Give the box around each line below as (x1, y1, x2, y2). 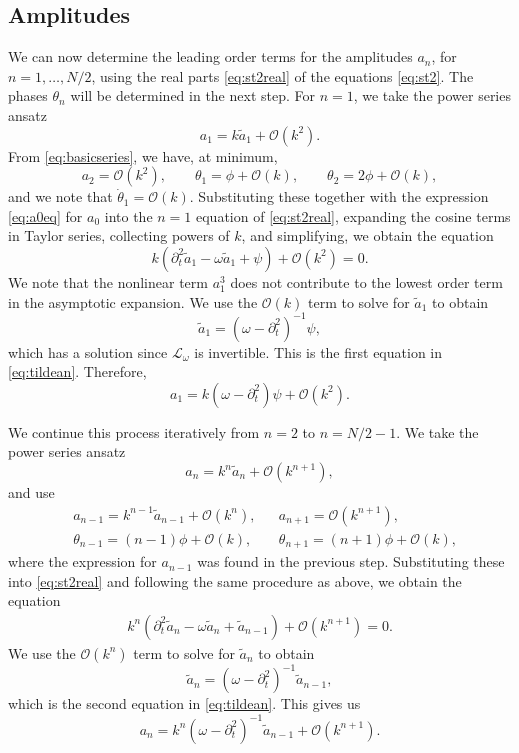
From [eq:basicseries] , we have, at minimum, (8, 145, 278, 166)
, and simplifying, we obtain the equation (241, 225, 494, 246)
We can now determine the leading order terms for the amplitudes (8, 46, 413, 67)
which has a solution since (8, 341, 168, 362)
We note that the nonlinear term (8, 271, 208, 292)
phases (8, 85, 48, 106)
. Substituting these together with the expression (189, 186, 489, 207)
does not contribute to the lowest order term (230, 271, 503, 292)
